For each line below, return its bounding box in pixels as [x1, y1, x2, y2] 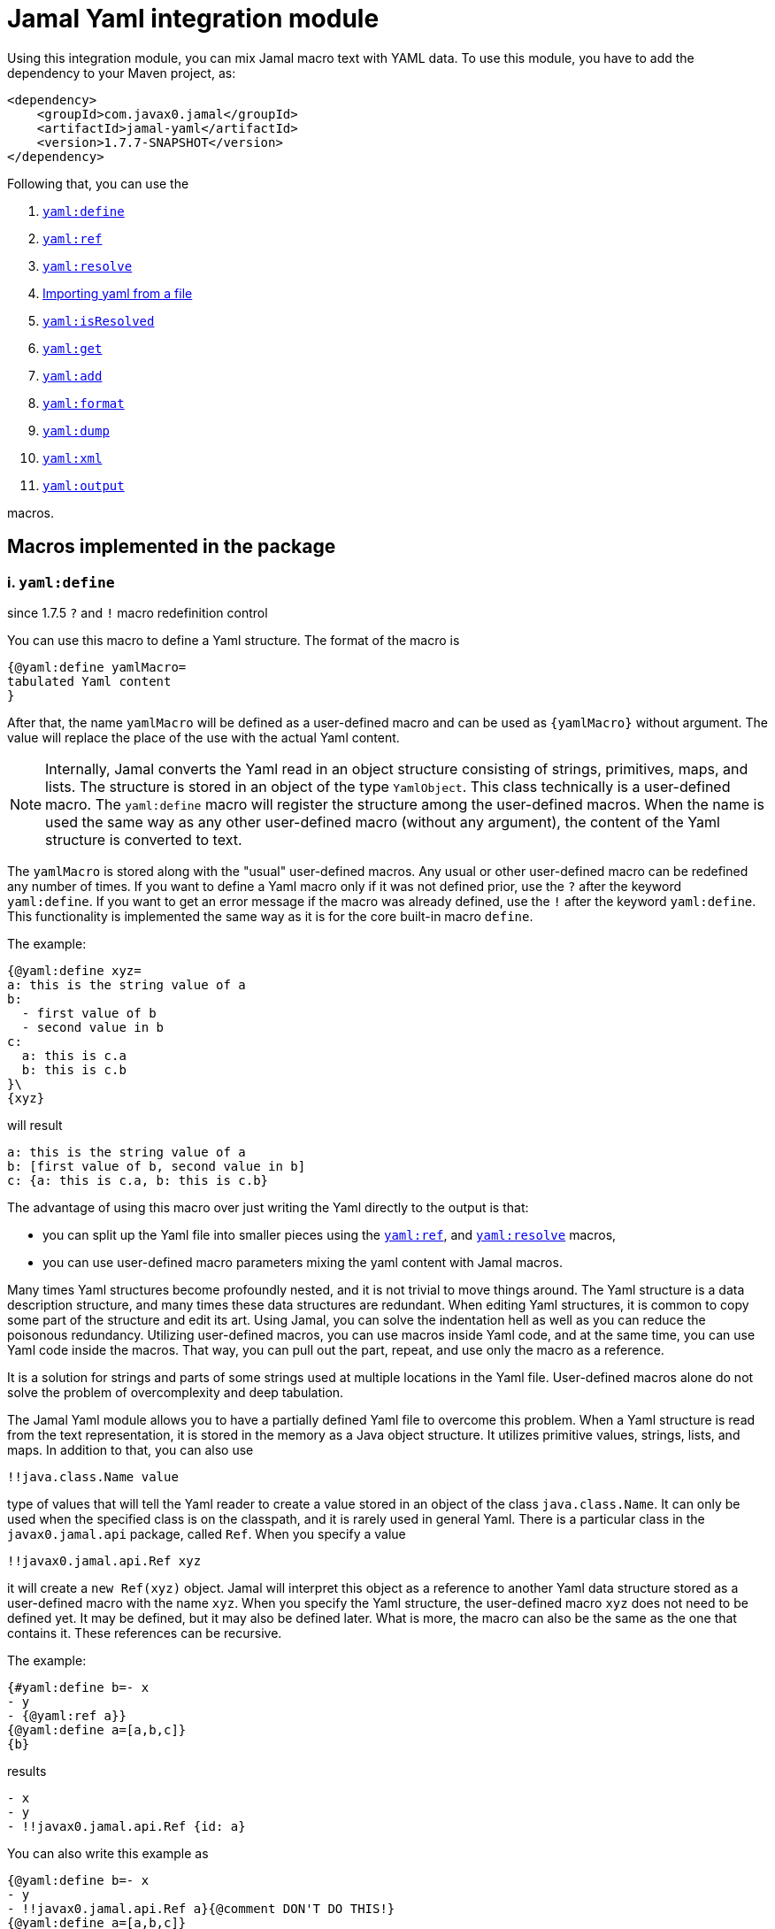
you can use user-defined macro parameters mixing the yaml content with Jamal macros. [42, 1254, 563, 1270]
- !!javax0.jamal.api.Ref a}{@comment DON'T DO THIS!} [7, 1901, 395, 1916]
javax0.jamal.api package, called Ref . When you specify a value [7, 1526, 406, 1541]
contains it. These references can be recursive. [7, 1625, 282, 1641]
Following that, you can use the [7, 175, 189, 191]
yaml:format [42, 396, 125, 411]
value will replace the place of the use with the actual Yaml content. [7, 729, 400, 745]
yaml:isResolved [42, 313, 155, 328]
